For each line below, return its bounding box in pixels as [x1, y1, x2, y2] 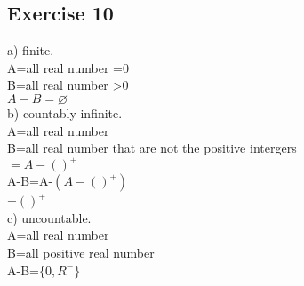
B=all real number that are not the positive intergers [7, 139, 297, 157]
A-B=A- [7, 171, 53, 190]
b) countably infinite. [7, 103, 123, 122]
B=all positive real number [7, 243, 155, 262]
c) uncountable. [7, 208, 92, 226]
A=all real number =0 [7, 58, 129, 76]
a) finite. [7, 41, 54, 60]
